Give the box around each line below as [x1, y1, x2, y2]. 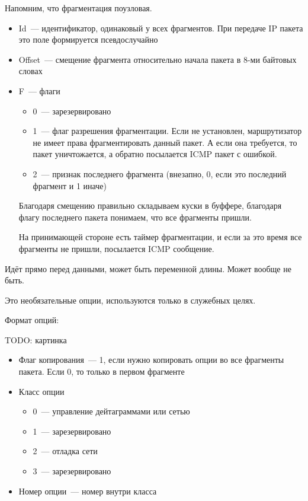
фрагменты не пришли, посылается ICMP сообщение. [18, 242, 214, 254]
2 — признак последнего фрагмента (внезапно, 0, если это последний [33, 167, 287, 180]
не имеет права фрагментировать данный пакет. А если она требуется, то [33, 136, 297, 148]
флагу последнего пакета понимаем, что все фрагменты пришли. [18, 210, 252, 223]
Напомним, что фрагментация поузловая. [5, 2, 152, 14]
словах [18, 65, 43, 77]
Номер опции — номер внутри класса [18, 484, 157, 497]
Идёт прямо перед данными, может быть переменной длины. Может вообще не [5, 262, 291, 275]
